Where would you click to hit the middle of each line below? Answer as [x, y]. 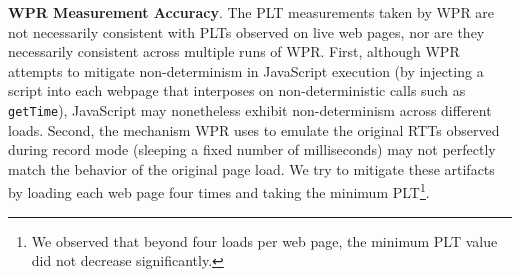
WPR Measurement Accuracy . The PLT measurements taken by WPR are [251, 12]
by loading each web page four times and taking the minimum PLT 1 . [219, 191]
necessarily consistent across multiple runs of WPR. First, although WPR [234, 51]
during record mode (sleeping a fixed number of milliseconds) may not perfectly [252, 149]
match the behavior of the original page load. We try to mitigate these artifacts [251, 168]
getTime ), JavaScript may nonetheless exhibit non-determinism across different [250, 109]
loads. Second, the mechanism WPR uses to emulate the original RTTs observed [254, 129]
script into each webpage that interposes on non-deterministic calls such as [237, 90]
